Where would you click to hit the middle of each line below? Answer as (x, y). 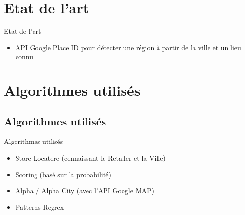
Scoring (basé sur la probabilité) (63, 174)
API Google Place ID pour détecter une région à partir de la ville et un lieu (128, 47)
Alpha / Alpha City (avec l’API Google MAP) (85, 190)
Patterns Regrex (40, 206)
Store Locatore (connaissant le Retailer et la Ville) (90, 158)
